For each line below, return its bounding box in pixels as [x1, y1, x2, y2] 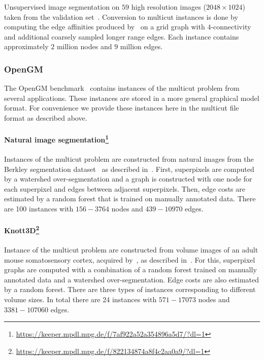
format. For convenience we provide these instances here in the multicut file [4, 102, 239, 113]
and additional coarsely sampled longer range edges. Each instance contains [4, 31, 239, 42]
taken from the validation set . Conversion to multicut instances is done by [4, 11, 238, 22]
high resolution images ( [131, 2, 206, 12]
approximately [4, 41, 49, 52]
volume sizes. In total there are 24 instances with [4, 294, 157, 304]
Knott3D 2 [4, 224, 40, 235]
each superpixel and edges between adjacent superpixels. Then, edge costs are [4, 183, 245, 194]
